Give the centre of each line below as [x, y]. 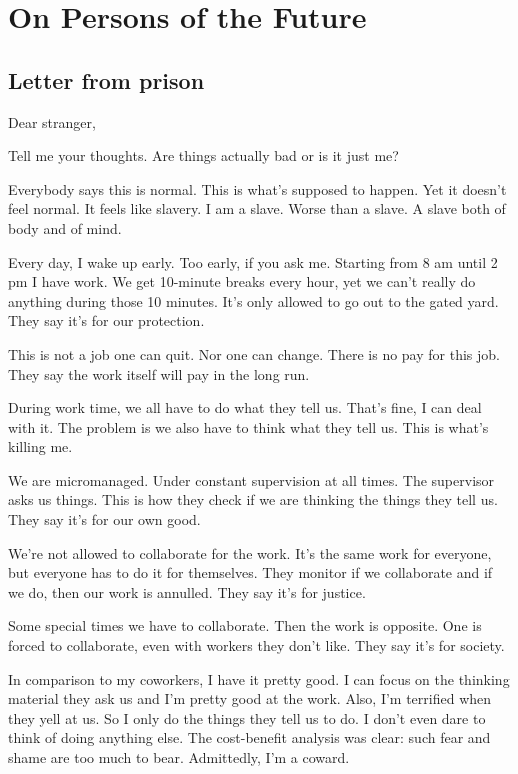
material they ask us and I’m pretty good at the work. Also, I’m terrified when [250, 698]
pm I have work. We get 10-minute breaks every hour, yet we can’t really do [242, 281]
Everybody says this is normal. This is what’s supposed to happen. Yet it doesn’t [257, 188]
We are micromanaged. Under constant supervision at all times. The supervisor [251, 479]
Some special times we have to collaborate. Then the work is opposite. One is [245, 625]
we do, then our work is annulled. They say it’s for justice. [187, 591]
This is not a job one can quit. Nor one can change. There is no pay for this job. [254, 353]
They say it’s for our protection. [106, 320]
